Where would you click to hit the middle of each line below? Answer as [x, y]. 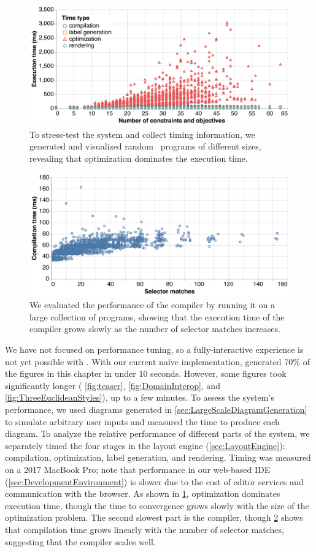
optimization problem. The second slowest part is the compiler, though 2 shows [154, 517]
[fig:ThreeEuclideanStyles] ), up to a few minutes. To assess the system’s [140, 397]
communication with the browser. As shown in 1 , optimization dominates [143, 493]
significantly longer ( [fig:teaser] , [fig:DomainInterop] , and [113, 385]
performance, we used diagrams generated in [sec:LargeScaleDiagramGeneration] [156, 410]
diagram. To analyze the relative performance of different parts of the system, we [157, 433]
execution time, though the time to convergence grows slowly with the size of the [157, 505]
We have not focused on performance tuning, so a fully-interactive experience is [154, 350]
